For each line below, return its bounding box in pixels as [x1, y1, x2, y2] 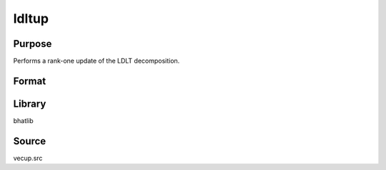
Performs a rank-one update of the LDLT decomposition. [13, 57, 180, 65]
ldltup [13, 11, 49, 26]
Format [13, 75, 46, 87]
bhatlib [13, 116, 34, 124]
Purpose [13, 38, 52, 50]
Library [13, 97, 46, 110]
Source [13, 135, 46, 147]
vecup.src [13, 154, 43, 162]
